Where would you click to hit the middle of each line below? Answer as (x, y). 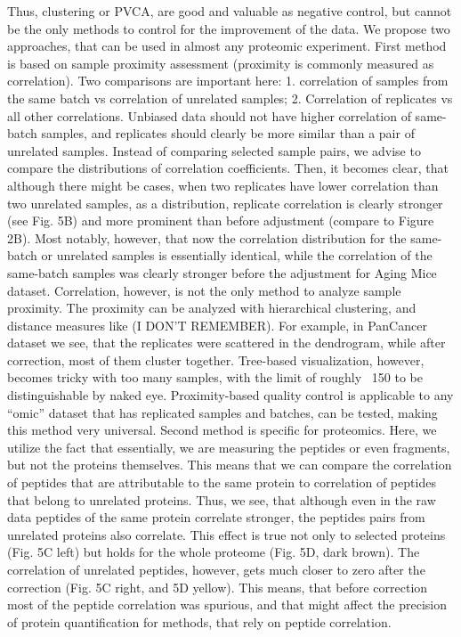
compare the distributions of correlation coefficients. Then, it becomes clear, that (228, 168)
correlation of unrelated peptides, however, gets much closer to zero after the (216, 569)
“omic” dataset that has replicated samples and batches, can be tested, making (222, 412)
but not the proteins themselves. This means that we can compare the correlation (230, 465)
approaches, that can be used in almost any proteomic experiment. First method (227, 46)
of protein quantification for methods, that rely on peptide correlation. (199, 621)
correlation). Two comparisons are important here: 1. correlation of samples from (228, 81)
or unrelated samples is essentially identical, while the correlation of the (237, 255)
